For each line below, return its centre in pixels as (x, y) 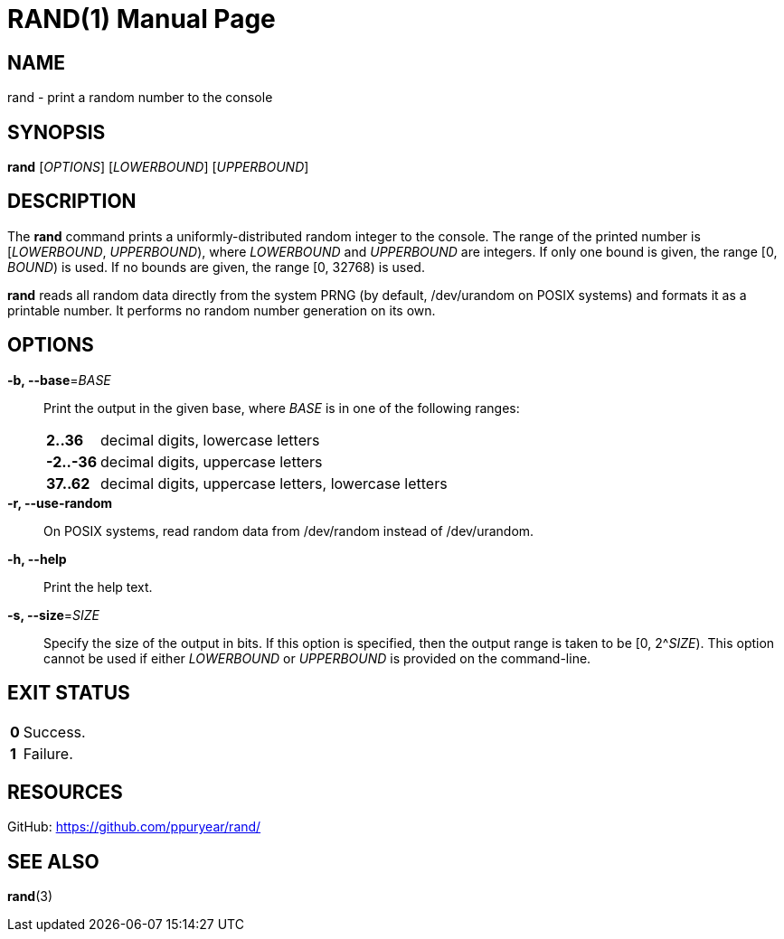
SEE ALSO (53, 861)
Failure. (48, 753)
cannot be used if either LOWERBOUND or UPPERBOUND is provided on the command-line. (317, 658)
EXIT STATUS (69, 693)
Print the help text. (98, 587)
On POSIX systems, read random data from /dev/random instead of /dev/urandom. (289, 531)
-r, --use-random (60, 502)
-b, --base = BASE (59, 380)
